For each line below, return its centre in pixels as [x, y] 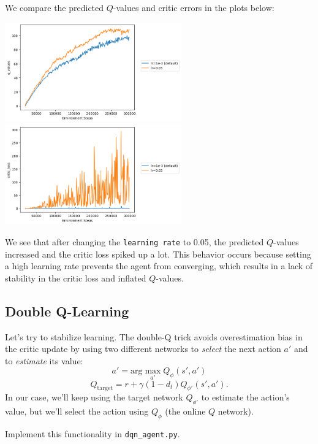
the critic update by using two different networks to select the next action [143, 349]
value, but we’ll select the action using [77, 411]
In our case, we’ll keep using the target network [94, 397]
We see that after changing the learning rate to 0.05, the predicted [134, 242]
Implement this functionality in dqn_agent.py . [93, 434]
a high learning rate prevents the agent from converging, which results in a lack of [159, 266]
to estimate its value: [44, 360]
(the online [185, 411]
